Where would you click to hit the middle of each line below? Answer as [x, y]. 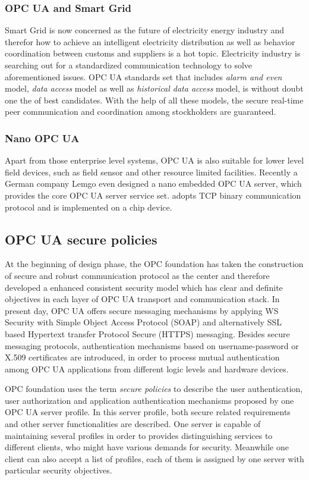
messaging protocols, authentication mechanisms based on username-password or [152, 345]
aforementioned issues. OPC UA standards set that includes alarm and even [144, 76]
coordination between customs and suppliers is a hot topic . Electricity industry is [153, 53]
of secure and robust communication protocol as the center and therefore [137, 275]
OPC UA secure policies [81, 239]
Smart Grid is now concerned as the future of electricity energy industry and [145, 30]
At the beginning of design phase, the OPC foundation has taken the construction [154, 264]
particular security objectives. [59, 470]
